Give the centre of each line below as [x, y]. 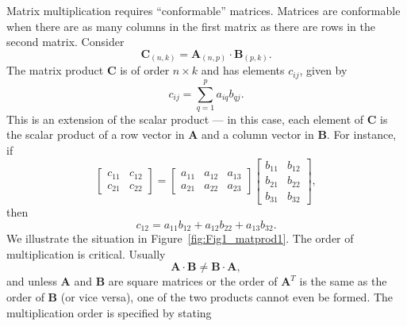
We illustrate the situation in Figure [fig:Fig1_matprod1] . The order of [180, 238]
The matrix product [55, 70]
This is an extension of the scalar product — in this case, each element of [185, 119]
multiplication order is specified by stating [109, 312]
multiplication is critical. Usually [86, 253]
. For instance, [361, 134]
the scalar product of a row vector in [96, 134]
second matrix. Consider [65, 42]
